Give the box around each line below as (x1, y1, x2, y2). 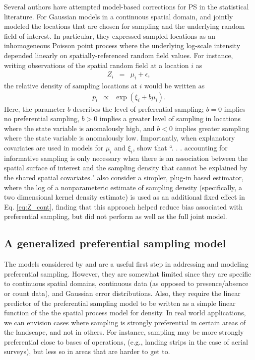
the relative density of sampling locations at (4, 80, 137, 90)
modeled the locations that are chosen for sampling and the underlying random (4, 21, 245, 31)
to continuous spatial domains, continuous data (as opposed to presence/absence (4, 278, 249, 288)
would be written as (144, 80, 205, 90)
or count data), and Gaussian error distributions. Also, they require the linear (4, 288, 241, 298)
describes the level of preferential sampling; (72, 103, 204, 114)
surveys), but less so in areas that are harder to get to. (4, 346, 170, 357)
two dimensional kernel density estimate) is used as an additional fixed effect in (4, 192, 245, 202)
